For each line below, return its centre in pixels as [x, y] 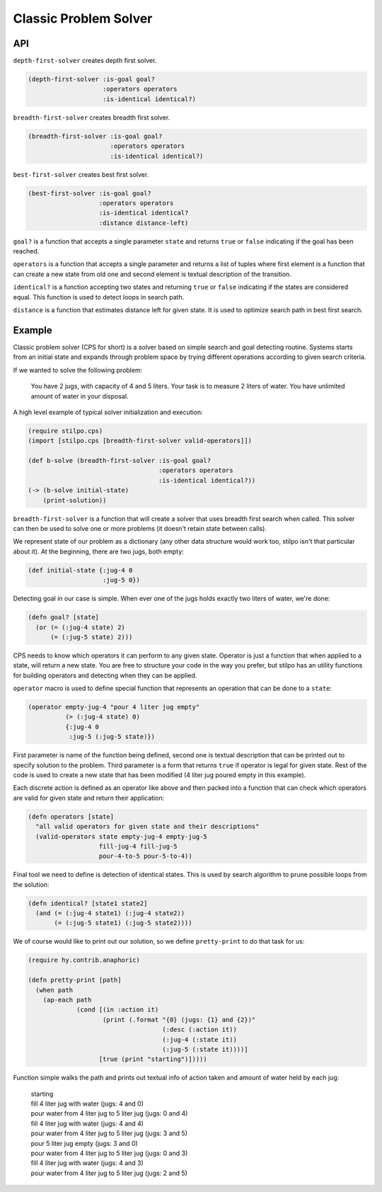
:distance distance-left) [144, 223]
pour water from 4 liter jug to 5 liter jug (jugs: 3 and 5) [109, 1133]
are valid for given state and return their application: [89, 798]
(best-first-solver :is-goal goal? [89, 193]
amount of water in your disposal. [80, 396]
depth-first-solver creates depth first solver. [85, 61]
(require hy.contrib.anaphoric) [84, 960]
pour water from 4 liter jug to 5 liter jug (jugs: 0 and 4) [109, 1113]
